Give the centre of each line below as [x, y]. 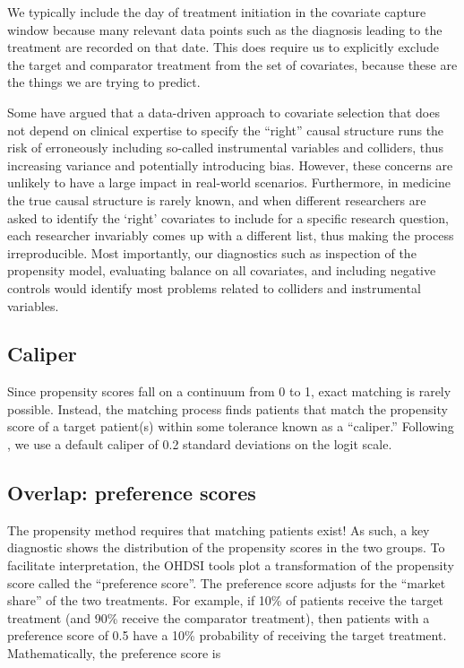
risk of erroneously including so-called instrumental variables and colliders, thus [225, 147]
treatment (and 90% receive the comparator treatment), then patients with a [219, 617]
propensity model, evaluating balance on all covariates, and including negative [222, 270]
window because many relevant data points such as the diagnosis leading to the [225, 29]
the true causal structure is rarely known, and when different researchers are [217, 200]
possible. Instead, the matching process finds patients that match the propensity [228, 408]
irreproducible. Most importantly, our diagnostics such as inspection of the [212, 252]
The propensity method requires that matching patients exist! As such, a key [219, 529]
